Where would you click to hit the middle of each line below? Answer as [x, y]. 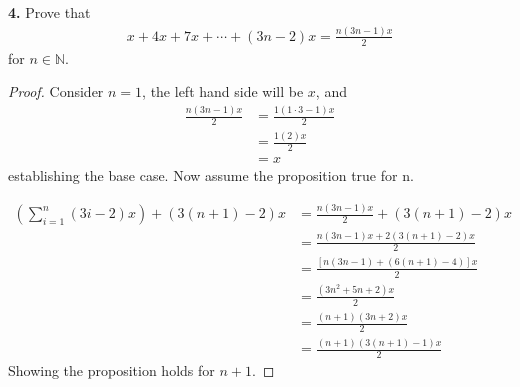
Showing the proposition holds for [111, 370]
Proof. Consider [56, 91]
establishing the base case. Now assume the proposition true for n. [211, 175]
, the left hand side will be [223, 91]
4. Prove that [49, 12]
